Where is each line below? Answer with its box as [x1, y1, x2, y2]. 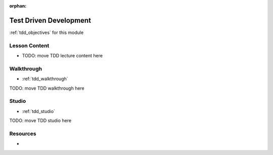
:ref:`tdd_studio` [22, 108, 56, 114]
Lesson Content [9, 42, 50, 49]
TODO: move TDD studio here [9, 118, 72, 124]
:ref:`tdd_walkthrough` [22, 76, 68, 82]
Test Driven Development [9, 16, 91, 25]
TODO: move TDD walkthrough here [9, 85, 84, 91]
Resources [9, 130, 36, 137]
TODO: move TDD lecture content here [22, 53, 103, 59]
